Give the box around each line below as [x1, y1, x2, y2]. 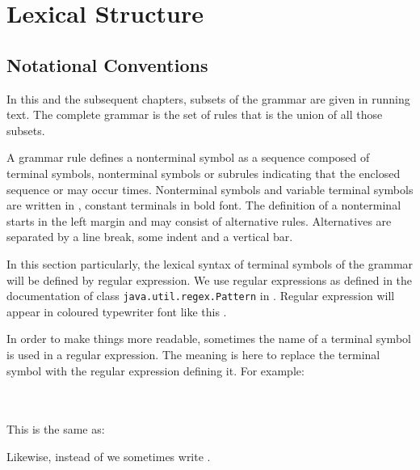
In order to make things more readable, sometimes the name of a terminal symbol [6, 330, 411, 347]
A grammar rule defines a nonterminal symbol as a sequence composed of [6, 149, 370, 166]
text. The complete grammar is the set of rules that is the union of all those [6, 106, 383, 123]
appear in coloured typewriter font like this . [6, 303, 227, 320]
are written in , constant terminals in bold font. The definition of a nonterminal [6, 197, 401, 214]
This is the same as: [6, 421, 105, 438]
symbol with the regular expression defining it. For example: [6, 362, 304, 379]
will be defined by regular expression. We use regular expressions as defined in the [6, 271, 413, 288]
